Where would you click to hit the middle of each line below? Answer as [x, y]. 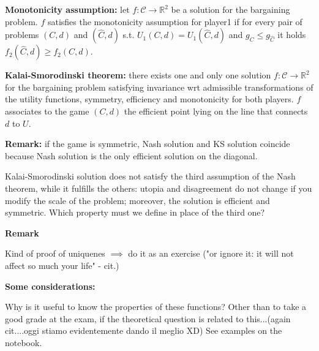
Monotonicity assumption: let [67, 9]
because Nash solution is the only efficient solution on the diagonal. [131, 155]
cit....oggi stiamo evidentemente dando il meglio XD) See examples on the [144, 330]
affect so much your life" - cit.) [62, 265]
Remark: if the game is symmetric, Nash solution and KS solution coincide [148, 144]
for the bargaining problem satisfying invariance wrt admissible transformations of [159, 87]
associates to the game [47, 111]
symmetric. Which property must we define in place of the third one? [135, 212]
